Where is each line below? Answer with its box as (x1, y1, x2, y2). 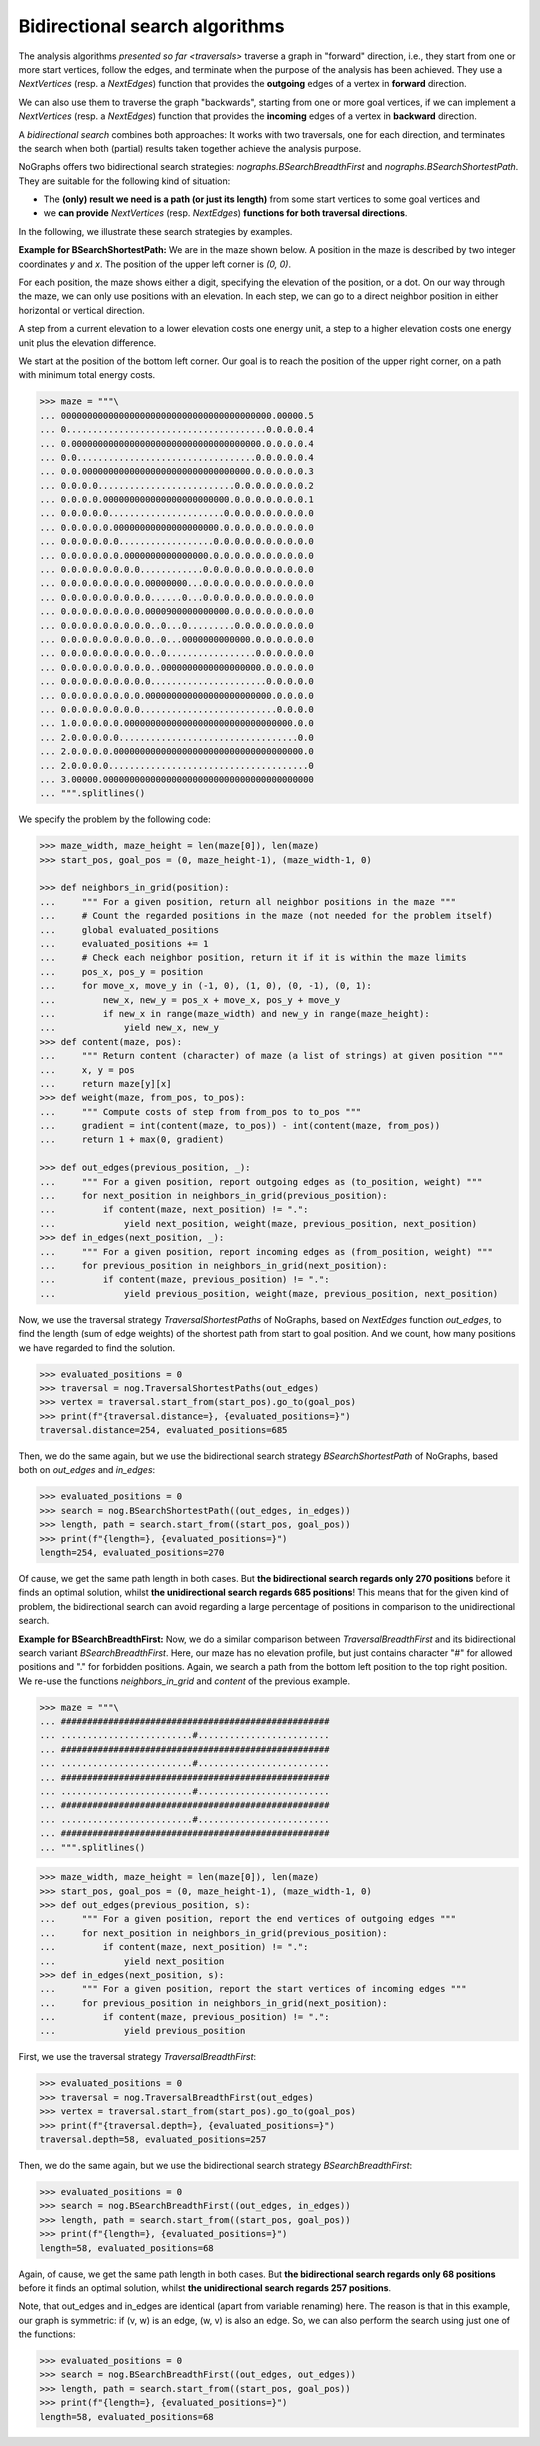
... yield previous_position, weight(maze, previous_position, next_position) (39, 1288, 499, 1299)
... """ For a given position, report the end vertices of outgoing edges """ (39, 1913, 457, 1925)
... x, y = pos (39, 1064, 135, 1075)
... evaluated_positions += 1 (39, 938, 209, 949)
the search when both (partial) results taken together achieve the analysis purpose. (18, 142, 362, 154)
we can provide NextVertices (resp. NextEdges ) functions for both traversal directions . (43, 207, 408, 219)
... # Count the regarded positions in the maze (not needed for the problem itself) (39, 910, 494, 922)
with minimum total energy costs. (18, 369, 156, 381)
